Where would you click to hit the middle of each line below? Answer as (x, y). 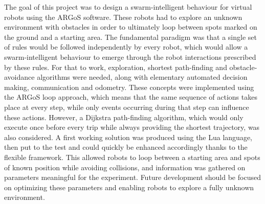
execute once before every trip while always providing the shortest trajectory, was (132, 127)
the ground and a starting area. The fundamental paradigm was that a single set (130, 37)
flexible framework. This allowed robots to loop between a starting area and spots (132, 157)
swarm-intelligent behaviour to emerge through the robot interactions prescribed (130, 56)
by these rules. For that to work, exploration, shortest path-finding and (116, 67)
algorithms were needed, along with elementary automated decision (142, 77)
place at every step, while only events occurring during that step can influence (127, 107)
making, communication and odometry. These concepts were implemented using (129, 87)
